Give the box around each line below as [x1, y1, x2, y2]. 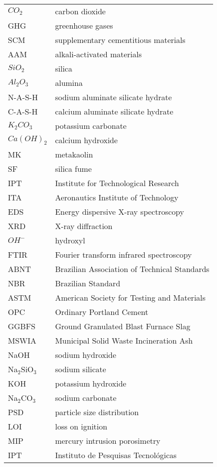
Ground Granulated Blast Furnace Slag [55, 320, 190, 332]
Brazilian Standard [55, 277, 121, 289]
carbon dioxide [55, 5, 106, 17]
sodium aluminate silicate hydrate [55, 91, 172, 103]
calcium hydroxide [55, 134, 118, 146]
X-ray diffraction [55, 220, 113, 232]
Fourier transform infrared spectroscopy [55, 249, 192, 260]
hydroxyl [55, 234, 85, 246]
